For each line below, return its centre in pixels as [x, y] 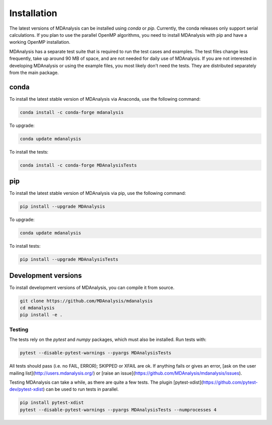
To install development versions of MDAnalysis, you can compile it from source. [92, 288]
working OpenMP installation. [40, 42]
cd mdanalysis [37, 308]
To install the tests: [29, 152]
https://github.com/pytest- [230, 382]
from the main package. [34, 73]
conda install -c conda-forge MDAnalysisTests [78, 165]
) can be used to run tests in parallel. [81, 389]
